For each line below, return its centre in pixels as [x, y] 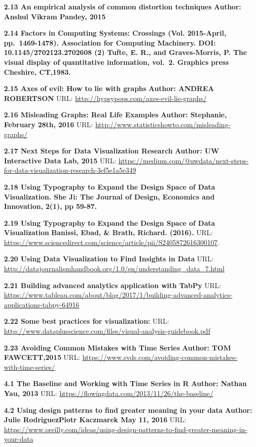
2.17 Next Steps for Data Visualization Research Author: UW [112, 151]
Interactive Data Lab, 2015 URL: [60, 160]
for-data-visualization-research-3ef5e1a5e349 [70, 170]
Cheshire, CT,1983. [37, 72]
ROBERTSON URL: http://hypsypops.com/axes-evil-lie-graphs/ [105, 98]
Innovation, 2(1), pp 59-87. [51, 206]
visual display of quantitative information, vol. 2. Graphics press [116, 62]
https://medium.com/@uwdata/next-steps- [183, 160]
